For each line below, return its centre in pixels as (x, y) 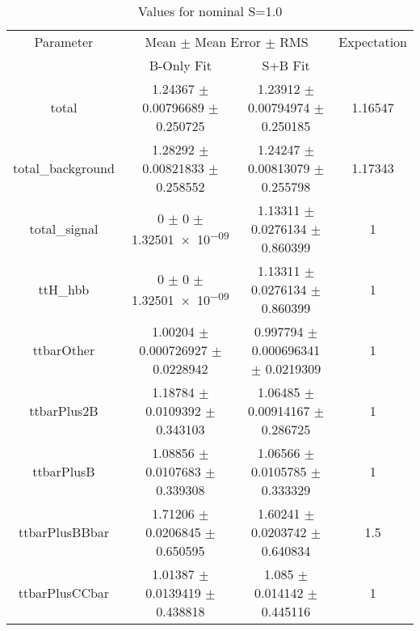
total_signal (64, 229)
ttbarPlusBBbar (63, 532)
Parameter (64, 42)
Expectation (373, 42)
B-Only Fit (181, 65)
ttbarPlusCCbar (64, 593)
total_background (64, 168)
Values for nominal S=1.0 (210, 11)
